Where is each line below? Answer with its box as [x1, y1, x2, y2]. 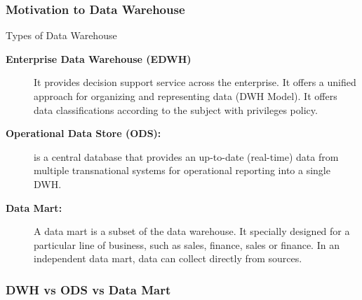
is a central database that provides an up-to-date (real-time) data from [34, 149, 339, 164]
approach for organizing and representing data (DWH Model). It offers [34, 89, 337, 103]
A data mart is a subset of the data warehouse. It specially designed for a [34, 224, 350, 238]
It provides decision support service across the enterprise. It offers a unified [34, 75, 356, 90]
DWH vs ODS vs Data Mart [6, 280, 171, 298]
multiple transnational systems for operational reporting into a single [34, 163, 330, 178]
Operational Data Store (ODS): [6, 126, 161, 141]
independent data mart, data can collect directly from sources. [34, 251, 302, 266]
